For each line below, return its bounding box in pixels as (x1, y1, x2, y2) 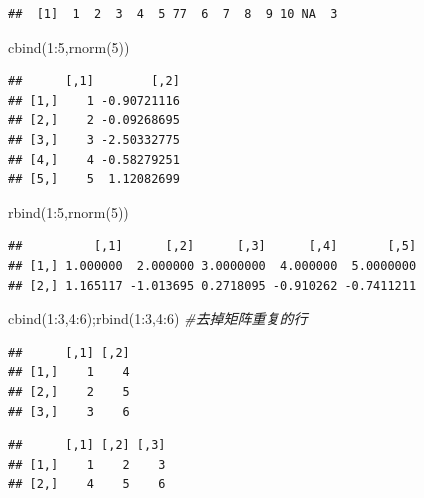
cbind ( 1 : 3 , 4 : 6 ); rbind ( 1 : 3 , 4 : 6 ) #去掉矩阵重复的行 (8, 308, 308, 329)
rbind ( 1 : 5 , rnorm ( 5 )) (8, 201, 129, 222)
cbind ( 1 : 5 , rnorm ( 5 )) (8, 36, 130, 57)
